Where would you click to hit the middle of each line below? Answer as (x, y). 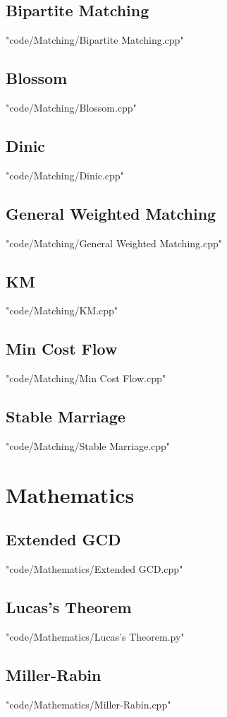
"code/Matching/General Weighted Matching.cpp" (114, 243)
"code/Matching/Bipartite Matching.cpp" (95, 40)
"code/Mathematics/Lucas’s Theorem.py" (95, 636)
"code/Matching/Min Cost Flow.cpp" (86, 378)
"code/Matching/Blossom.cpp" (71, 107)
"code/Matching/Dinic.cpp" (65, 175)
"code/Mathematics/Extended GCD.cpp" (94, 569)
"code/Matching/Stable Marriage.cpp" (88, 445)
